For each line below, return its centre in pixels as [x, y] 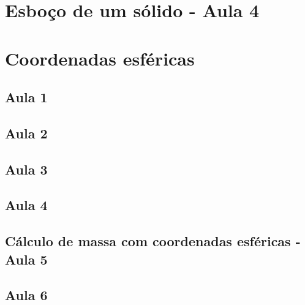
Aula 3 [26, 169]
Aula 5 [26, 259]
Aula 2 [26, 133]
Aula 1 [26, 97]
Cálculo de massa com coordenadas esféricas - [153, 241]
